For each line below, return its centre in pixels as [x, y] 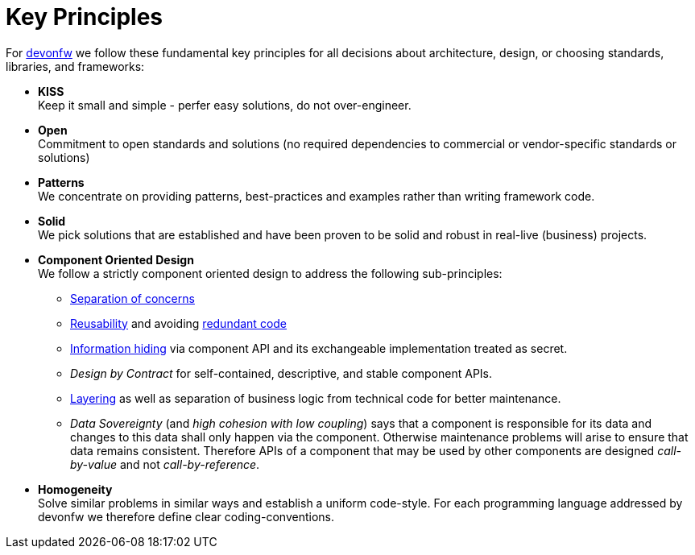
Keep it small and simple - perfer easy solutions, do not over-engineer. [225, 105]
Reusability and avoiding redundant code [179, 323]
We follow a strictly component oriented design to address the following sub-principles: [270, 273]
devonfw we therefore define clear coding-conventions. [186, 516]
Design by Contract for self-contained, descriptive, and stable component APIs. [281, 373]
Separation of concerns [132, 298]
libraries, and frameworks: [75, 66]
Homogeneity [75, 489]
